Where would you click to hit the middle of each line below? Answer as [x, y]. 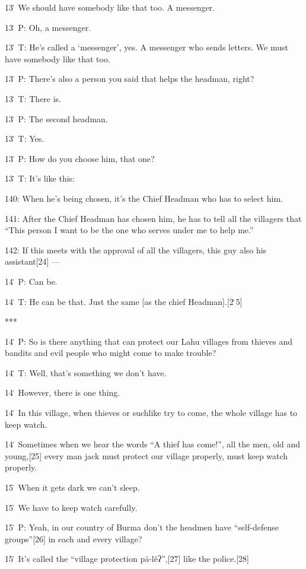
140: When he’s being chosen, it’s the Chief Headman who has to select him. [144, 198]
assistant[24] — [33, 261]
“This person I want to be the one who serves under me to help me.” [129, 230]
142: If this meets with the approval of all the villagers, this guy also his [136, 249]
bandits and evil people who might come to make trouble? [111, 353]
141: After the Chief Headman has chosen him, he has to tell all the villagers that [153, 218]
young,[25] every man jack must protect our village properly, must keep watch [146, 455]
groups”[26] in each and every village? [74, 538]
